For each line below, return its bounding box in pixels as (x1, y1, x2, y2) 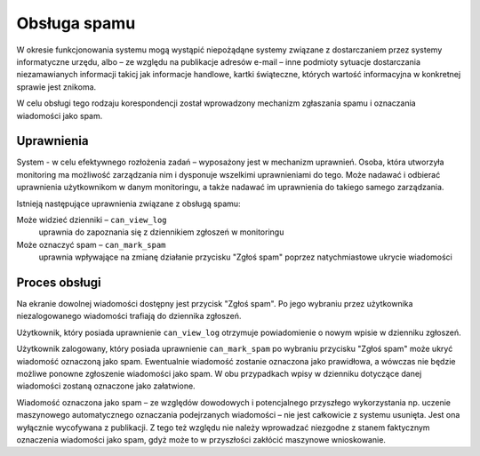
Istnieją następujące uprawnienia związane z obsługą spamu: (16, 198, 241, 209)
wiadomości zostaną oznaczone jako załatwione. (16, 380, 196, 391)
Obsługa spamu (16, 13, 136, 33)
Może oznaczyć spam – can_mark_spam (16, 239, 166, 250)
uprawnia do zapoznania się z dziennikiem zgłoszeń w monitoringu (38, 227, 284, 237)
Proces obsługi (16, 275, 101, 290)
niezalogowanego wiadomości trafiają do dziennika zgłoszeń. (16, 311, 242, 322)
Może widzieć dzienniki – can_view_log (16, 214, 167, 225)
